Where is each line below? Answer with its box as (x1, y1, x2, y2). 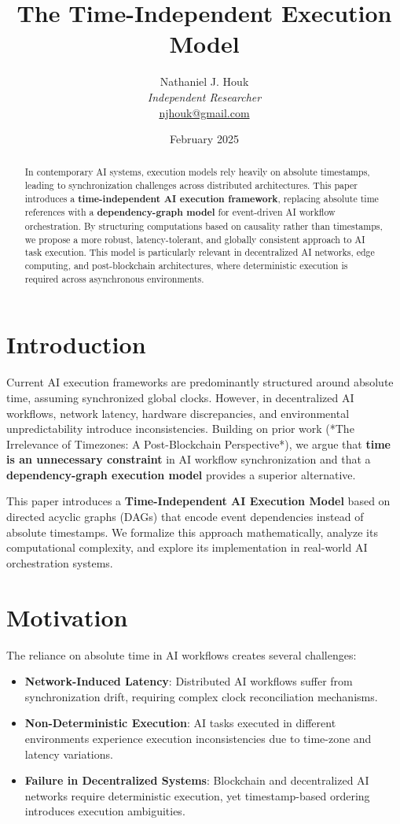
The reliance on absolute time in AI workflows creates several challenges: (6, 646, 357, 663)
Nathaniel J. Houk (160, 73, 249, 90)
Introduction (6, 328, 146, 360)
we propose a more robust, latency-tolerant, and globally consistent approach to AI (24, 232, 365, 246)
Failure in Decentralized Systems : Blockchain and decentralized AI (24, 772, 369, 789)
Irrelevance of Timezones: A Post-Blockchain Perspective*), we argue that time (6, 435, 391, 452)
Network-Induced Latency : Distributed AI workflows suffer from (24, 673, 353, 689)
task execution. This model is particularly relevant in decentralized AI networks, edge (24, 246, 375, 259)
